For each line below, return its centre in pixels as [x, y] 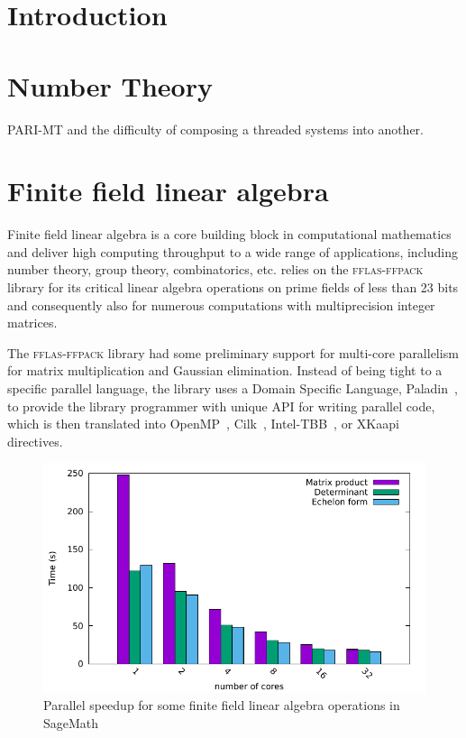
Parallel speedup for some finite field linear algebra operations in [222, 705]
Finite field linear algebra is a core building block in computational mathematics [229, 234]
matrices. [32, 323]
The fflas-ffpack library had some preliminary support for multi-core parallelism [233, 352]
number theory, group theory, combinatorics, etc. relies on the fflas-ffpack [215, 269]
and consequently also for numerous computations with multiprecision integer [221, 304]
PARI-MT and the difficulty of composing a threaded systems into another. [215, 129]
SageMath [71, 722]
